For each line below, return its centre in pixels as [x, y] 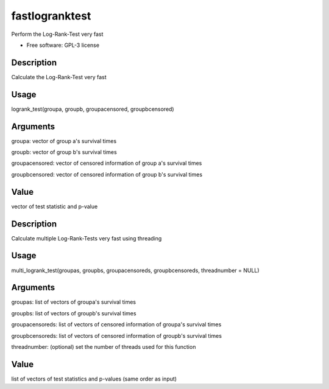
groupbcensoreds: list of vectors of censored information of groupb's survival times [117, 335]
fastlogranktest [51, 16]
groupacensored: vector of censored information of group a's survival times [107, 163]
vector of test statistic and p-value [55, 206]
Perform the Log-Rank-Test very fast [57, 34]
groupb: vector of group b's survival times [64, 152]
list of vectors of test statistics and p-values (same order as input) [94, 379]
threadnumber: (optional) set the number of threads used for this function [104, 347]
